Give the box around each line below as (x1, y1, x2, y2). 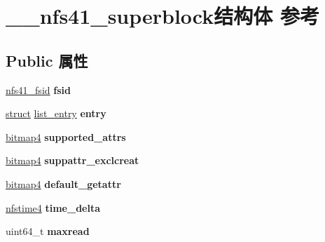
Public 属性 (6, 49, 88, 71)
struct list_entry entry (6, 106, 106, 121)
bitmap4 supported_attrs (6, 129, 126, 144)
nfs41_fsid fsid (6, 82, 71, 97)
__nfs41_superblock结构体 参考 (6, 1, 320, 30)
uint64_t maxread (6, 224, 90, 238)
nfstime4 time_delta (6, 200, 101, 215)
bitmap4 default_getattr (6, 176, 121, 191)
